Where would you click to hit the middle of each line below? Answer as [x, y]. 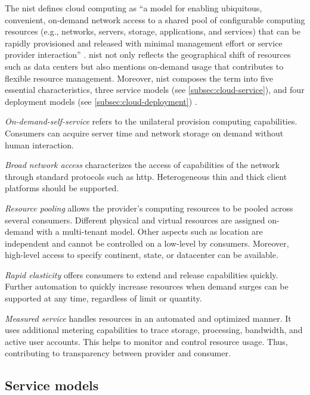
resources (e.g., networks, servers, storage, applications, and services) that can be [153, 31]
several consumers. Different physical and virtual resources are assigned [135, 220]
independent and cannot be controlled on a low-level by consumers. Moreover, [147, 243]
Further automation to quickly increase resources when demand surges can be [147, 286]
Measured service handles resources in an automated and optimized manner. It [148, 318]
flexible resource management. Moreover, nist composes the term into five [139, 78]
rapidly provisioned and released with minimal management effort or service [144, 43]
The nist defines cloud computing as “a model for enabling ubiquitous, [134, 8]
